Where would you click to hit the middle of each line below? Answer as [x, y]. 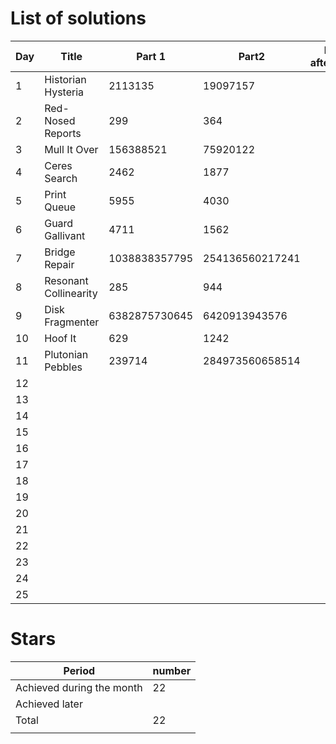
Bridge [60, 252]
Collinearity [71, 293]
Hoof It [60, 338]
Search [61, 178]
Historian [65, 79]
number [172, 670]
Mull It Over [71, 149]
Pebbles [63, 367]
